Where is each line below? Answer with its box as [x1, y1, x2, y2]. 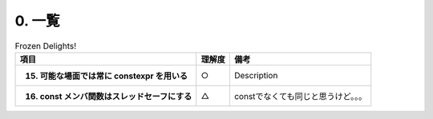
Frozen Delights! [14, 40, 76, 51]
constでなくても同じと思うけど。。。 [233, 90, 367, 101]
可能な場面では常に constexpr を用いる [39, 70, 188, 81]
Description [233, 69, 278, 81]
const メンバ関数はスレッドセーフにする [39, 90, 192, 101]
